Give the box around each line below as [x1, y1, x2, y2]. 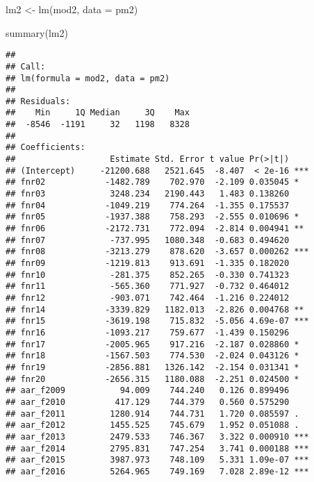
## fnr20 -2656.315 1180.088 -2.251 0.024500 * [6, 374, 299, 384]
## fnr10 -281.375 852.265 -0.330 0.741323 [6, 269, 290, 280]
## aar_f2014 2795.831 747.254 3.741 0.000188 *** [6, 443, 309, 454]
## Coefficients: [6, 142, 85, 153]
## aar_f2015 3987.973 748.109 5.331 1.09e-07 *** [6, 455, 309, 465]
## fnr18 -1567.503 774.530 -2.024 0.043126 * [6, 351, 299, 361]
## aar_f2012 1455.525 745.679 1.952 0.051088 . [6, 420, 299, 431]
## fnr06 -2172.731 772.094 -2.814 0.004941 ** [6, 224, 304, 234]
